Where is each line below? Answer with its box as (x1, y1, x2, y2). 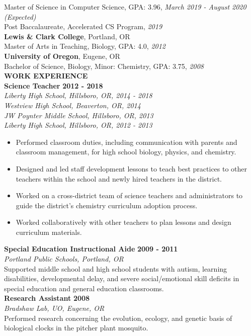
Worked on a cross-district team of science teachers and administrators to (16, 190, 243, 201)
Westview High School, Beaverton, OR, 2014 (4, 100, 141, 110)
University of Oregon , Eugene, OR (4, 50, 120, 61)
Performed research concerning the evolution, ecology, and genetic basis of (4, 312, 232, 323)
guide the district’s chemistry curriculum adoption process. (16, 200, 198, 210)
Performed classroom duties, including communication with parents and (16, 136, 237, 147)
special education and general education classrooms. (4, 283, 164, 293)
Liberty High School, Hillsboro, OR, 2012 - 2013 (4, 120, 152, 130)
